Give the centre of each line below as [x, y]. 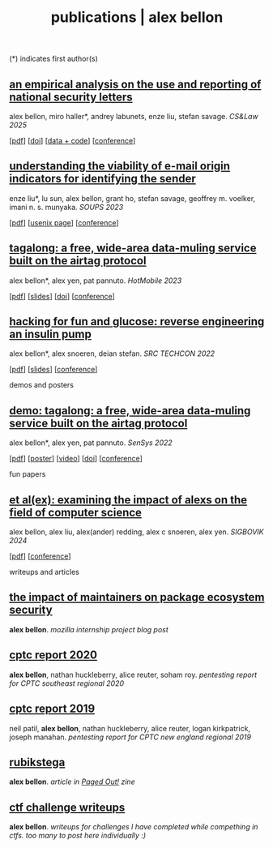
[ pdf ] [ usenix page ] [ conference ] [64, 222]
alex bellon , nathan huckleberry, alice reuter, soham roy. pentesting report [133, 675]
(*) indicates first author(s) [53, 59]
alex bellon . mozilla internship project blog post [89, 629]
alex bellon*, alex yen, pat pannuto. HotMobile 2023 [96, 281]
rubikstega [37, 762]
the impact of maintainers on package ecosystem [137, 597]
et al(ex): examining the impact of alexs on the [128, 500]
